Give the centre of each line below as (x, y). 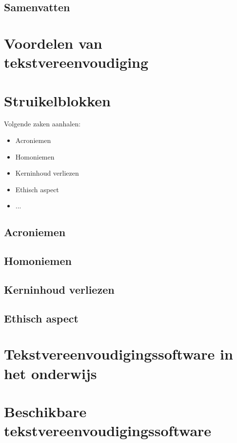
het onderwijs (50, 373)
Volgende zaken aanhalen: (42, 124)
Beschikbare (45, 411)
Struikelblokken (57, 100)
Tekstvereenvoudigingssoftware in (118, 354)
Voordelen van (53, 43)
